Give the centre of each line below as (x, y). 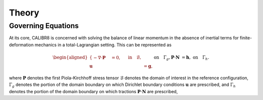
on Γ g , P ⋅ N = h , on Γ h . (181, 58)
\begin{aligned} (70, 57)
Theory (24, 13)
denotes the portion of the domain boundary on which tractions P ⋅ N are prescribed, (93, 91)
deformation (21, 45)
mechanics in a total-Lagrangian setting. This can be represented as (103, 45)
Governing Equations (44, 26)
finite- (246, 38)
